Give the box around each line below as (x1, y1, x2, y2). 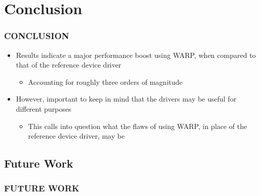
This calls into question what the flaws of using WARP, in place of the (28, 120, 247, 131)
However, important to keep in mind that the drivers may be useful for (16, 93, 237, 104)
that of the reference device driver (16, 59, 122, 70)
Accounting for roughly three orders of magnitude (28, 76, 183, 87)
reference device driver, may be (28, 130, 125, 141)
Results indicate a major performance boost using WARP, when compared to (16, 49, 256, 60)
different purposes (16, 103, 71, 114)
